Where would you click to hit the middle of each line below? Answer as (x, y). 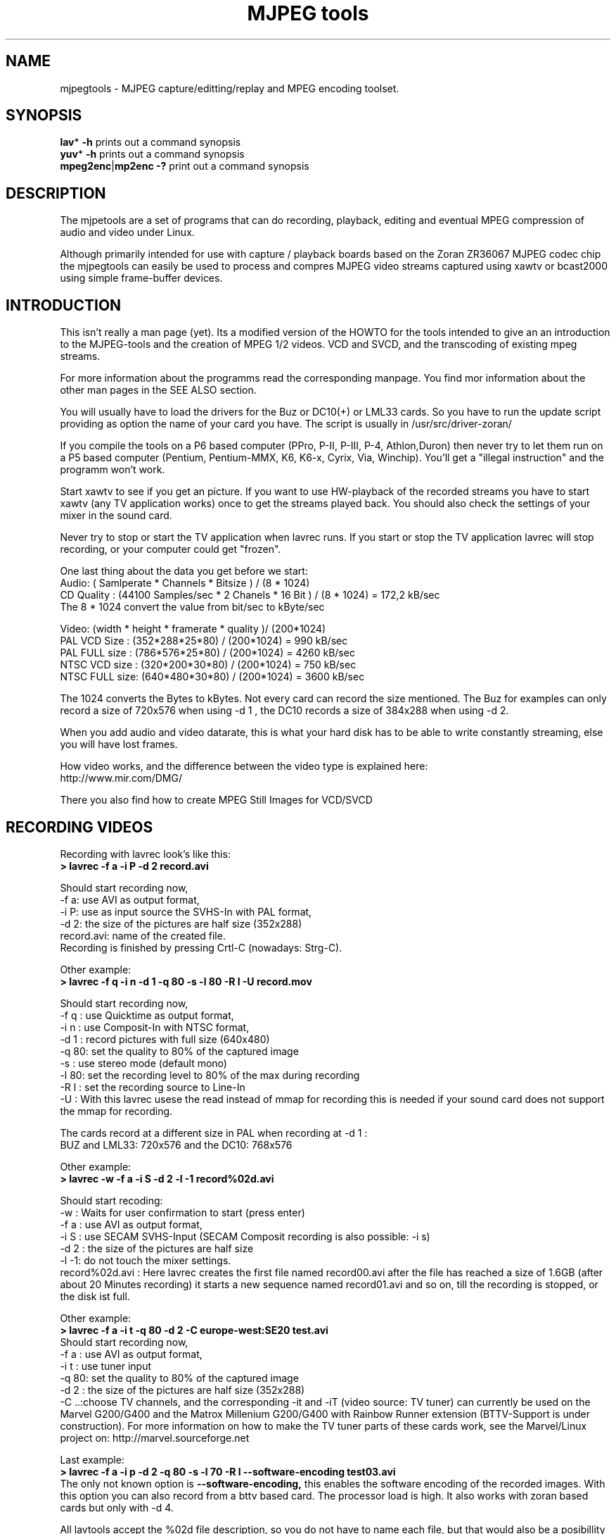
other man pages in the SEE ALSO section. (158, 390)
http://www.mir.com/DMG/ (121, 778)
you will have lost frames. (119, 744)
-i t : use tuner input (106, 1366)
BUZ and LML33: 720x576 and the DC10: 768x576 (176, 1145)
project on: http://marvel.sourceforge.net (155, 1438)
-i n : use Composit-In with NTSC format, (155, 1027)
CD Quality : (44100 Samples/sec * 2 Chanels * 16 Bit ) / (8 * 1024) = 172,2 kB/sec (250, 595)
